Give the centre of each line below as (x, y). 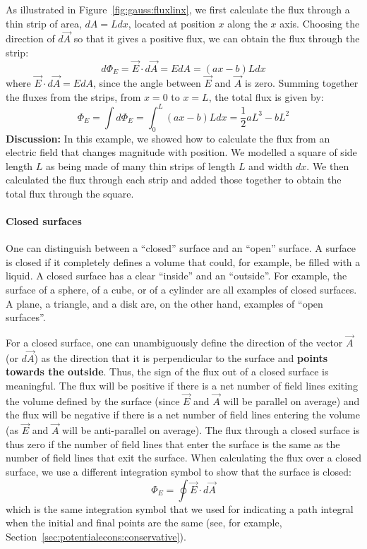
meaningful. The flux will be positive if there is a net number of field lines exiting (182, 386)
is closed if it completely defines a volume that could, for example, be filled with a (183, 261)
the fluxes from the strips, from (73, 96)
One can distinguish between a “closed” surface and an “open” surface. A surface (181, 248)
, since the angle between (147, 83)
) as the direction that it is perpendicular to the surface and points (181, 357)
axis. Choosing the (320, 23)
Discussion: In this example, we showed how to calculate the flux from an (168, 138)
